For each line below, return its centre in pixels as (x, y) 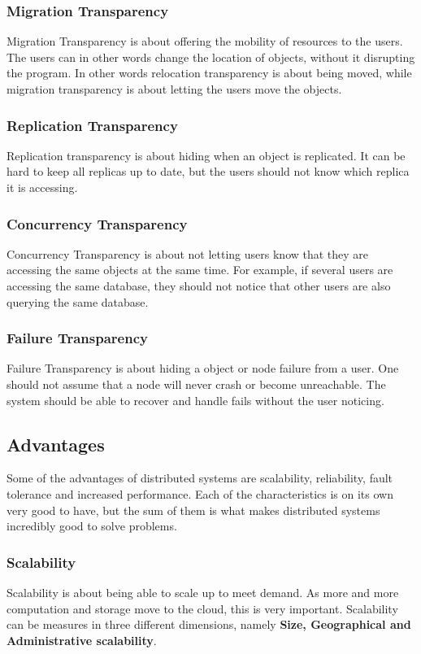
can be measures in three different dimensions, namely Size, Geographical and (209, 624)
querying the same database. (78, 301)
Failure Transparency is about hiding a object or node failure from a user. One (203, 368)
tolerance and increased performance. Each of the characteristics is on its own (200, 493)
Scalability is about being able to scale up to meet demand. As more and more (203, 592)
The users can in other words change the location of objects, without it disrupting (211, 57)
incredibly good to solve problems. (92, 526)
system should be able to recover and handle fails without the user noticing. (195, 400)
